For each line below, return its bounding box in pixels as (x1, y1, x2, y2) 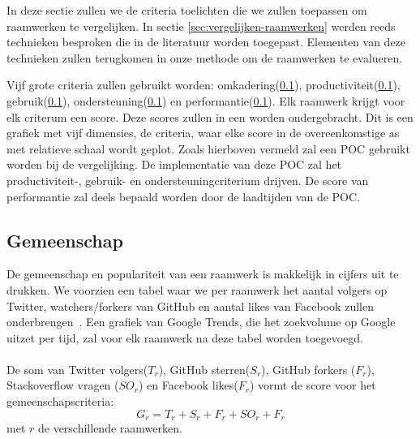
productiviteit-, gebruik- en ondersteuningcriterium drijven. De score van (6, 171, 369, 188)
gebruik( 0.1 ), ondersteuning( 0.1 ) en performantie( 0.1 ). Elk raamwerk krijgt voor (6, 92, 405, 109)
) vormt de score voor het (249, 377, 376, 394)
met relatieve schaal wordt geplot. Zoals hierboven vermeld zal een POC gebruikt (6, 140, 410, 157)
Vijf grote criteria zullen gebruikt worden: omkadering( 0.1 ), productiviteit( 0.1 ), (6, 76, 401, 93)
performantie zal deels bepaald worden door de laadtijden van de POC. (6, 187, 361, 204)
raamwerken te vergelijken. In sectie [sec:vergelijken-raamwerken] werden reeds (6, 17, 396, 34)
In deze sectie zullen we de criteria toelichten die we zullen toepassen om (6, 2, 367, 18)
